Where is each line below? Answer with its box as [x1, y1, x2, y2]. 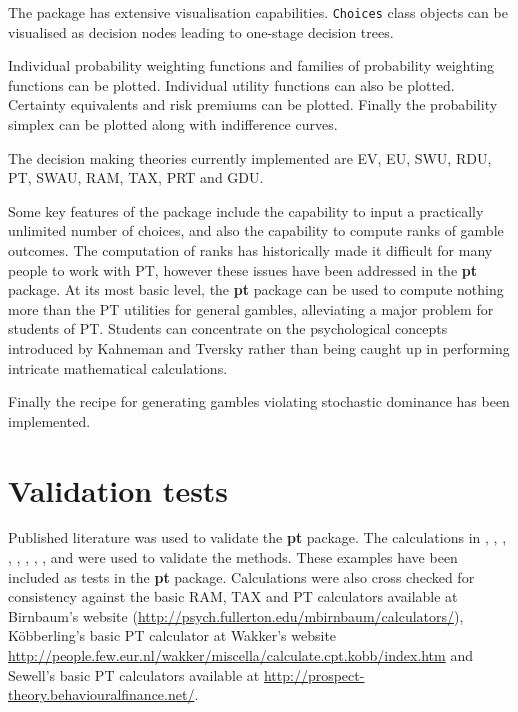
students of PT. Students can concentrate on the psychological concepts [8, 318, 448, 339]
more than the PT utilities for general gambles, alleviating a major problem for [8, 298, 494, 319]
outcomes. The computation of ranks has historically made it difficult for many [8, 240, 493, 260]
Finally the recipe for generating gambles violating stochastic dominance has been [8, 391, 510, 412]
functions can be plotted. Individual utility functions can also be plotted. [8, 74, 455, 95]
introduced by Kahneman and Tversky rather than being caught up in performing [8, 337, 510, 358]
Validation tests [8, 469, 229, 510]
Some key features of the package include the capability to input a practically [8, 200, 484, 221]
